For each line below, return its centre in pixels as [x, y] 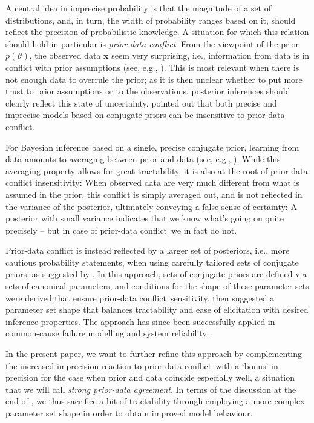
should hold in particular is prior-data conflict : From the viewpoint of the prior [152, 43]
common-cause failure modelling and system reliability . [109, 333]
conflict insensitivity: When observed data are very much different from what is [152, 182]
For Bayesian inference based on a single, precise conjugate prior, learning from [152, 147]
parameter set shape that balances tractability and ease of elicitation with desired [157, 310]
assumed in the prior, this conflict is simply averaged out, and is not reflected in [154, 194]
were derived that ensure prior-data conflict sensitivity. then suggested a [140, 297]
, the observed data [65, 55]
